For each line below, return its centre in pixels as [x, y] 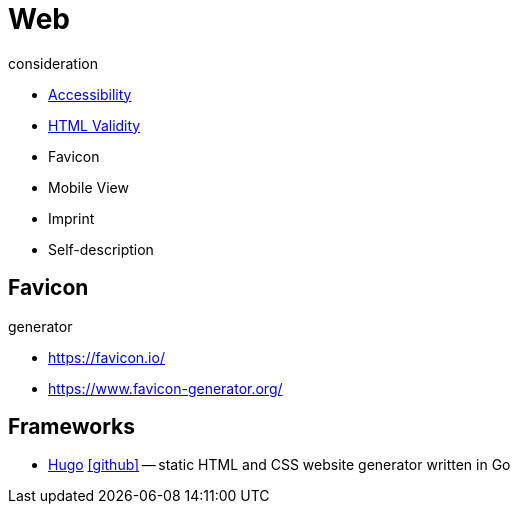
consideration [53, 63]
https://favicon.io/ [106, 357]
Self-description [101, 249]
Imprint [71, 218]
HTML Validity [94, 125]
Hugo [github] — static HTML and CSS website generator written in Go [279, 465]
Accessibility [90, 94]
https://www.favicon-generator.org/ [165, 388]
